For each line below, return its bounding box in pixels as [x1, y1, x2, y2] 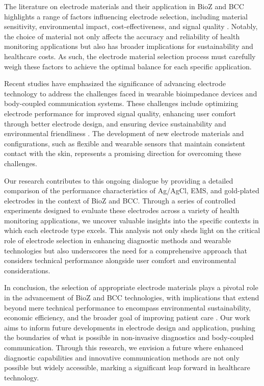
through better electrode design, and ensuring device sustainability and [4, 118, 226, 128]
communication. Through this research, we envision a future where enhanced [4, 342, 244, 352]
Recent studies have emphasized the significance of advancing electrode [4, 78, 226, 89]
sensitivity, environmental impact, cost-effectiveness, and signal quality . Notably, [4, 21, 258, 32]
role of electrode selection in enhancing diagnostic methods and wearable [4, 235, 231, 246]
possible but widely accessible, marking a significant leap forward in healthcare [4, 362, 250, 373]
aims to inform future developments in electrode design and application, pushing [4, 322, 255, 332]
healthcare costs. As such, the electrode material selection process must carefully [4, 50, 256, 61]
